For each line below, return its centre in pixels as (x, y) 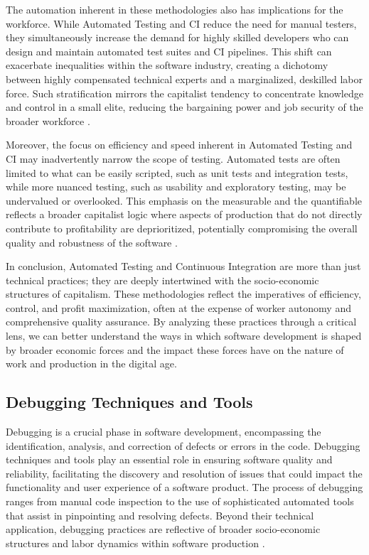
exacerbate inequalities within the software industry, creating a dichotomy (167, 65)
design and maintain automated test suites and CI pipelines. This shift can (169, 51)
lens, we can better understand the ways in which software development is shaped (184, 336)
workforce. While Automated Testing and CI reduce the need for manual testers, (181, 23)
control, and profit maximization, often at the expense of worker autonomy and (178, 307)
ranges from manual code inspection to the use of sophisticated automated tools (180, 501)
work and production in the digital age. (91, 363)
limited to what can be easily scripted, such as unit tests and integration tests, (177, 172)
